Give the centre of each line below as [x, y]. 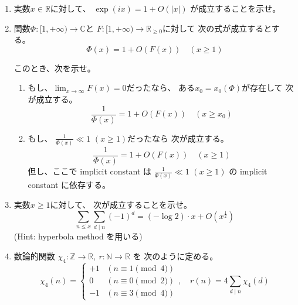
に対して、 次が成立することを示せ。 [121, 204]
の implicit [248, 171]
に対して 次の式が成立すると [217, 28]
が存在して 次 [268, 88]
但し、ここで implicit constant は [90, 171]
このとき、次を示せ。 [55, 68]
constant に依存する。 [69, 185]
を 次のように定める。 [175, 256]
